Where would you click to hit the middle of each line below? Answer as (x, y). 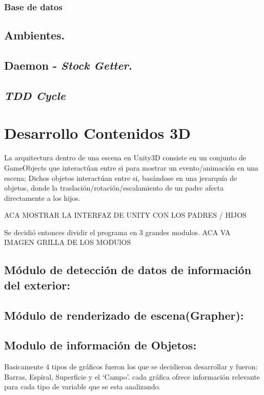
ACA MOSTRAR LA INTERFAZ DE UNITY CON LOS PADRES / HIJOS (125, 215)
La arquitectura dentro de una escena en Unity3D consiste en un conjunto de (125, 158)
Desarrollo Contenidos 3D (97, 133)
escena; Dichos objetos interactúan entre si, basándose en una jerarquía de (121, 178)
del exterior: (37, 285)
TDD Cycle (35, 95)
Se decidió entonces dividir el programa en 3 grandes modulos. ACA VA (117, 232)
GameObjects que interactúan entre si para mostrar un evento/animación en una (131, 167)
